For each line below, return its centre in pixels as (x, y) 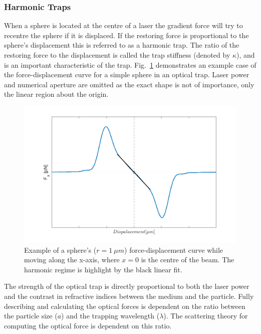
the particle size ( (31, 316)
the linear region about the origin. (56, 94)
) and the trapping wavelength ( (110, 316)
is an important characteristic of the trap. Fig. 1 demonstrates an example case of (130, 64)
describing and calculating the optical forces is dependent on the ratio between (125, 306)
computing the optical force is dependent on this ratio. (88, 325)
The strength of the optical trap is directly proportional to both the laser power (127, 286)
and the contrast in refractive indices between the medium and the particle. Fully (129, 296)
